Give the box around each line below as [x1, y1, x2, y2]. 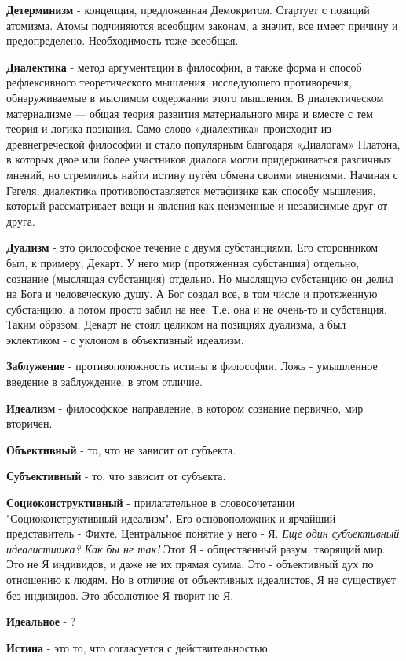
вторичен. [6, 415, 53, 431]
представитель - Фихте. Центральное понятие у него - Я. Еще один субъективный [6, 525, 400, 542]
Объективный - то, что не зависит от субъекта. [6, 441, 236, 457]
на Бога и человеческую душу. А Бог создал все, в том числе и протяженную [6, 285, 378, 302]
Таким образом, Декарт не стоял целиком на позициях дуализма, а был [6, 316, 346, 332]
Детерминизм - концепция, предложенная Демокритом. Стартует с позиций [6, 2, 370, 17]
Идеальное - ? [6, 613, 76, 630]
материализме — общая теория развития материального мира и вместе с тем [6, 105, 373, 121]
